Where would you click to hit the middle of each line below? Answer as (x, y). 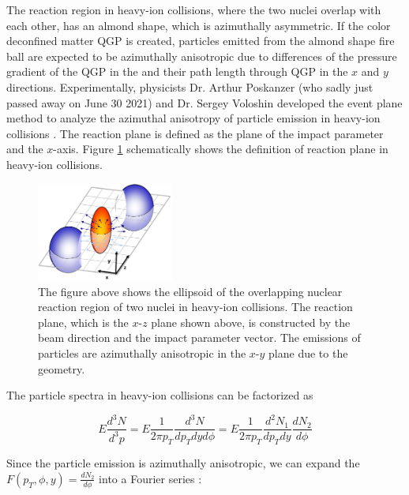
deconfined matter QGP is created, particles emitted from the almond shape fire (201, 41)
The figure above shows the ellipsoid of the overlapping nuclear (190, 291)
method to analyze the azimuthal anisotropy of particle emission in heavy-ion (193, 118)
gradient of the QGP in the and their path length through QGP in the (177, 71)
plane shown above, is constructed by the (251, 322)
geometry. (62, 368)
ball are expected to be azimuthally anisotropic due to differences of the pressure (202, 56)
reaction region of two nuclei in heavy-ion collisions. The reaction (195, 307)
